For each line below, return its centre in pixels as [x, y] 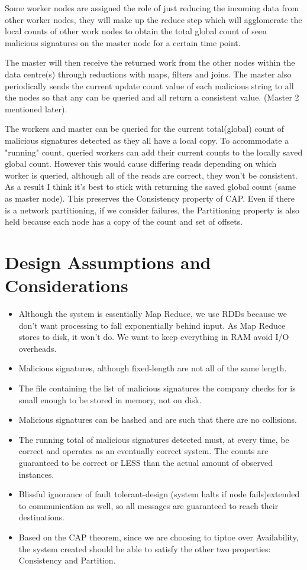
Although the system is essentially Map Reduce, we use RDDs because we [153, 313]
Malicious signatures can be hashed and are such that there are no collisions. [158, 420]
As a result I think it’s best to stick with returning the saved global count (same [151, 187]
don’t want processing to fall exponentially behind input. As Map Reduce [152, 325]
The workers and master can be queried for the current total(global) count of [145, 129]
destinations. [41, 517]
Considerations [67, 285]
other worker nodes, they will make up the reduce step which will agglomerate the [153, 19]
